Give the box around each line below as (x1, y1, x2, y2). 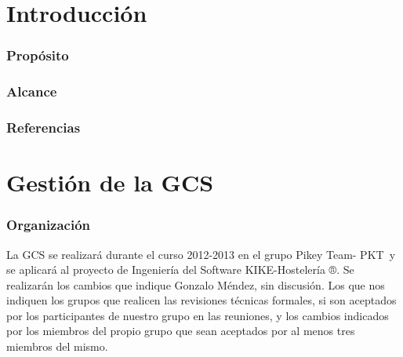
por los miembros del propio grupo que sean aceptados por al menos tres (6, 322, 355, 339)
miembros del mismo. (6, 338, 108, 355)
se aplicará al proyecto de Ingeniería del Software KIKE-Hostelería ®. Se (6, 261, 354, 278)
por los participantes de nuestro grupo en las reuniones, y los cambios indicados (6, 307, 389, 323)
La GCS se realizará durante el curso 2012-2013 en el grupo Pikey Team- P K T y (6, 246, 396, 262)
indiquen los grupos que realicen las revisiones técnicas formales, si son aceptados (6, 292, 397, 308)
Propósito (6, 46, 69, 65)
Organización (6, 215, 91, 235)
